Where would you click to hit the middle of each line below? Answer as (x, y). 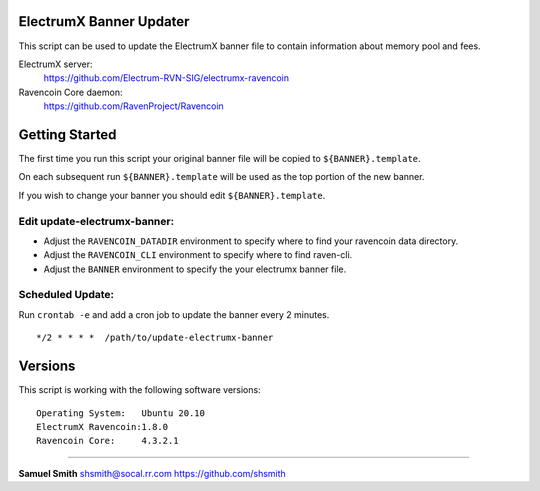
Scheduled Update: (66, 295)
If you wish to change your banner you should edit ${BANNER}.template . (172, 195)
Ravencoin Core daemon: (70, 92)
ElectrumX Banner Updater (104, 21)
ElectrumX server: (55, 64)
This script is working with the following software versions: (139, 390)
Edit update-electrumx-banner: (96, 221)
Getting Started (67, 134)
